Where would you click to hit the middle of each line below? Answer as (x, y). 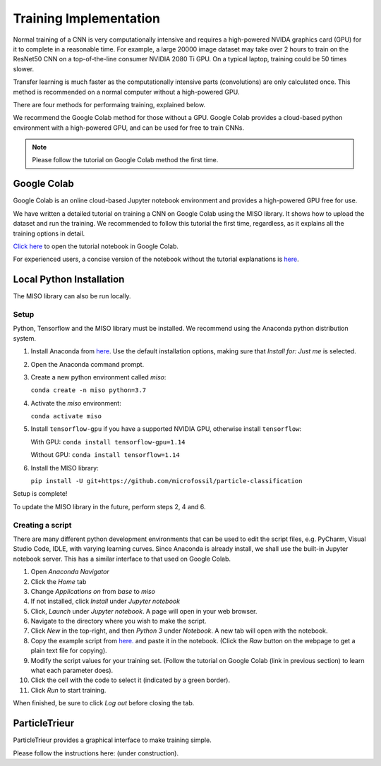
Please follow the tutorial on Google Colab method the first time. (125, 160)
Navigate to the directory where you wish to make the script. (119, 621)
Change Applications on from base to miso (93, 591)
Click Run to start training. (68, 690)
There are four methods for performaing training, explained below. (109, 104)
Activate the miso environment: (76, 403)
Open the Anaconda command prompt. (87, 364)
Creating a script (42, 525)
